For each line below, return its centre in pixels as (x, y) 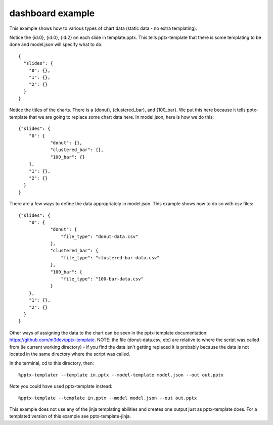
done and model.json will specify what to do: (56, 44)
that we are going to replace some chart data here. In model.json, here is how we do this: (121, 117)
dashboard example (52, 13)
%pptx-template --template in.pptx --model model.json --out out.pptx (108, 398)
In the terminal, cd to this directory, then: (52, 363)
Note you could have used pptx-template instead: (61, 386)
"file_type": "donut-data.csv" (100, 237)
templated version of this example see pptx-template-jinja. (70, 416)
